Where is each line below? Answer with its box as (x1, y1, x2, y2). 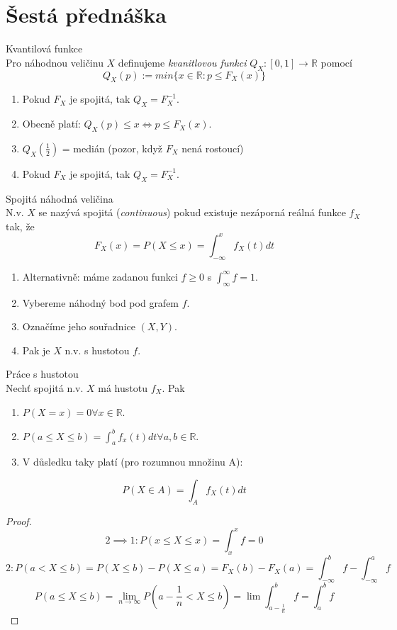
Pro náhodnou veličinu (6, 55, 104, 69)
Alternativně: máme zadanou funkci (22, 269, 178, 283)
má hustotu (98, 380, 147, 395)
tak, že (6, 218, 35, 233)
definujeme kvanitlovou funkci (118, 55, 247, 69)
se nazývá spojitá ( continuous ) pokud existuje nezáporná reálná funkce (38, 205, 346, 220)
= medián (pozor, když (62, 140, 163, 155)
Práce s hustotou (6, 366, 79, 381)
